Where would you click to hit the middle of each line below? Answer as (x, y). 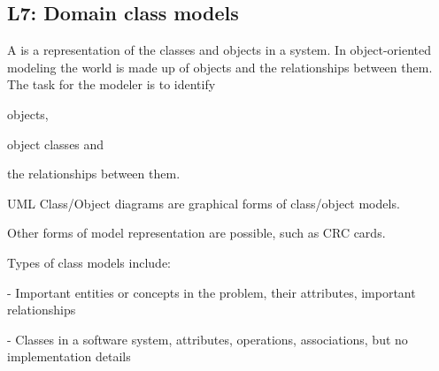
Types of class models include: (89, 262)
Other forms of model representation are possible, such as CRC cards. (196, 233)
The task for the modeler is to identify (112, 84)
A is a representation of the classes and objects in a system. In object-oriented (219, 50)
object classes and (56, 144)
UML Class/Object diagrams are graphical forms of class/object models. (204, 203)
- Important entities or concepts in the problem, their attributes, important (212, 292)
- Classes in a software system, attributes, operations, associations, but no (208, 339)
